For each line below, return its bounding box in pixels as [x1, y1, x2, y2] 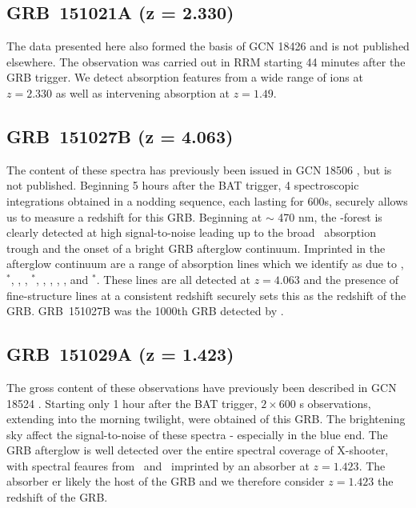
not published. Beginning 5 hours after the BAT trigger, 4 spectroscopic [6, 177, 359, 194]
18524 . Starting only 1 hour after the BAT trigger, [6, 394, 258, 411]
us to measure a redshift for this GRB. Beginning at [6, 208, 262, 225]
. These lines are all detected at [96, 270, 250, 287]
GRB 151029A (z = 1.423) [6, 342, 234, 366]
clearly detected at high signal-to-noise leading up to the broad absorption [6, 224, 376, 241]
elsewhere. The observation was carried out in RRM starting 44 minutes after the [6, 53, 406, 70]
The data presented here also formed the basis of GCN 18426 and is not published [6, 38, 410, 54]
